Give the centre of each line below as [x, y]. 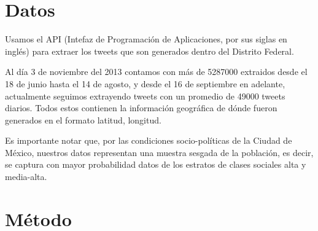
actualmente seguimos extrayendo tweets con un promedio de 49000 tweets [145, 96]
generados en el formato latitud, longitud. [83, 119]
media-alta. [26, 177]
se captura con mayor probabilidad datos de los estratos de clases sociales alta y [156, 164]
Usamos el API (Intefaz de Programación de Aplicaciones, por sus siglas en [146, 39]
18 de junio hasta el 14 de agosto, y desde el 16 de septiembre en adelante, [145, 83]
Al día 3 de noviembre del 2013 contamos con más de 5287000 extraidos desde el [156, 72]
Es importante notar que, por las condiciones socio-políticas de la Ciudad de [149, 140]
